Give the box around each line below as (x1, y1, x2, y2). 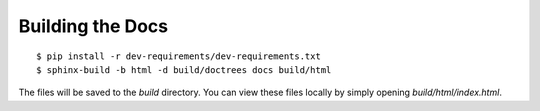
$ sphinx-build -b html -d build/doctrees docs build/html (36, 64, 332, 75)
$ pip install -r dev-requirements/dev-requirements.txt (36, 50, 322, 62)
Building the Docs (18, 15, 169, 37)
